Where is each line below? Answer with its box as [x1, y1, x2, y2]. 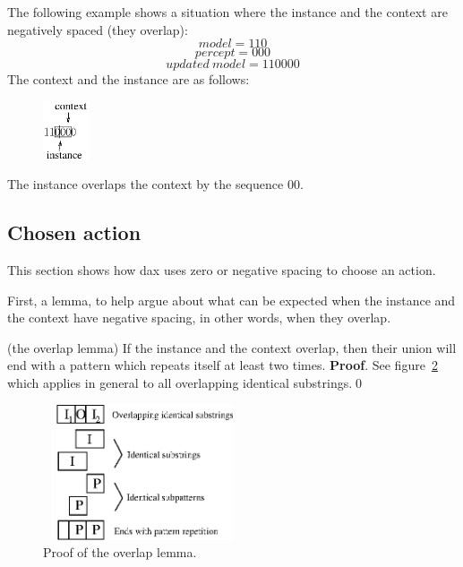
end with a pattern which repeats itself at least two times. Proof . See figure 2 [7, 356, 438, 374]
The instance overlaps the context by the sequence [7, 175, 284, 193]
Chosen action [7, 219, 141, 246]
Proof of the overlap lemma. [43, 543, 197, 562]
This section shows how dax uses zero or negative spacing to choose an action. [7, 260, 436, 279]
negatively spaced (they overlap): [7, 20, 188, 39]
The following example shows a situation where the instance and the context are [7, 3, 448, 21]
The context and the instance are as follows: [7, 70, 250, 89]
